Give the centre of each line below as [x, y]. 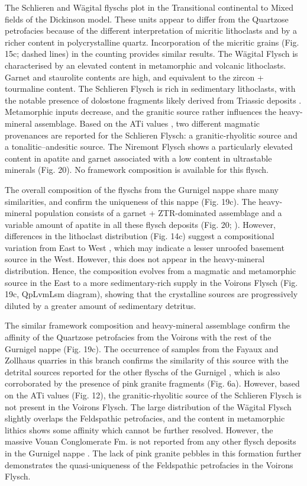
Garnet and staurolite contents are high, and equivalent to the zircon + [134, 77]
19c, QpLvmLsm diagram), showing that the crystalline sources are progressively [151, 294]
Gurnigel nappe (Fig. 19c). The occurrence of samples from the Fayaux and [142, 348]
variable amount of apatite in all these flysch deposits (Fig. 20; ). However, [140, 224]
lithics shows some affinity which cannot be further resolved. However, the [139, 429]
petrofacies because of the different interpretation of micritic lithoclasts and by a [151, 30]
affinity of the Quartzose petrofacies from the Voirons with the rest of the [138, 337]
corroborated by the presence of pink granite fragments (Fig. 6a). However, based [152, 383]
